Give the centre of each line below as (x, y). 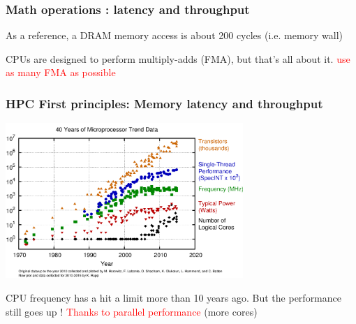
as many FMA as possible (61, 72)
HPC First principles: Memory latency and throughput (164, 103)
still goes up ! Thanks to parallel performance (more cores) (132, 311)
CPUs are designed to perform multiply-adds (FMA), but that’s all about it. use (178, 58)
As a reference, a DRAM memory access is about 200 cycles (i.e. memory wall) (175, 35)
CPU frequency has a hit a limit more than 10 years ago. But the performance (173, 298)
